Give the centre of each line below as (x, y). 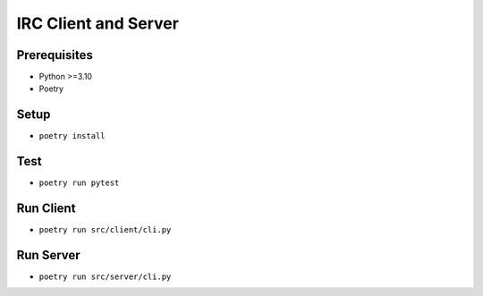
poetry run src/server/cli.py (105, 277)
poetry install (72, 136)
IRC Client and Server (97, 23)
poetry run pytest (79, 183)
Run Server (48, 255)
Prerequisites (55, 55)
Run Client (46, 209)
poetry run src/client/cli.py (105, 230)
